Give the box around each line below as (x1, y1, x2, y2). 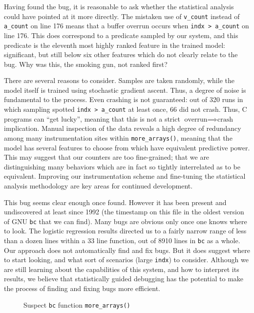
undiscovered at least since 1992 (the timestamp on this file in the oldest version (4, 207, 244, 217)
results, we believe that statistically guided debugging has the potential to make (4, 273, 244, 284)
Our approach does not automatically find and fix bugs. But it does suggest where (4, 245, 250, 255)
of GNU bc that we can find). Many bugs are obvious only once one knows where (4, 216, 247, 226)
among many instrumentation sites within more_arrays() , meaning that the (4, 132, 233, 143)
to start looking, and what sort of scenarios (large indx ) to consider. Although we (4, 254, 249, 265)
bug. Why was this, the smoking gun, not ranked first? (4, 59, 168, 69)
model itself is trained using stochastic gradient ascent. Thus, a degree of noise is (4, 84, 246, 95)
